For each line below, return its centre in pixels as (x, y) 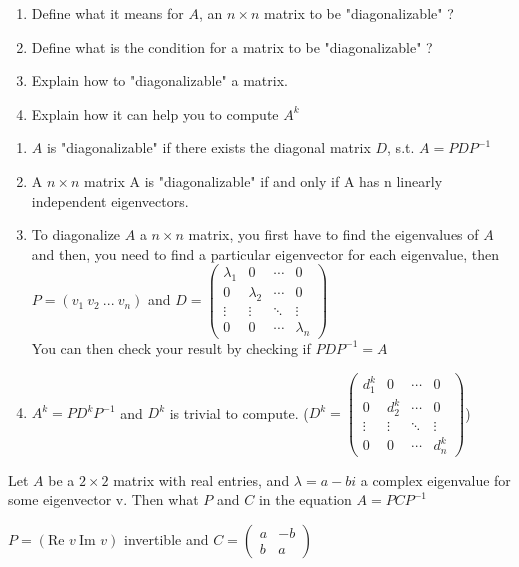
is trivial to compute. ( (239, 412)
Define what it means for (107, 13)
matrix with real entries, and (201, 479)
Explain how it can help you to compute (155, 113)
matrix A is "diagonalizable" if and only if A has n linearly (263, 180)
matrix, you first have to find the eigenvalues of (333, 234)
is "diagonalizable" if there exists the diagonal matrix (208, 147)
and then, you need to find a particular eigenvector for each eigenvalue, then (265, 253)
